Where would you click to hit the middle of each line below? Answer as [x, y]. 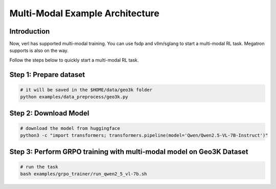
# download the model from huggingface [70, 128]
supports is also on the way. [39, 50]
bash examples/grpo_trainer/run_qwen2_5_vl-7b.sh [84, 174]
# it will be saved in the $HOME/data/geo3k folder [86, 90]
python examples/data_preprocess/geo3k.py [74, 97]
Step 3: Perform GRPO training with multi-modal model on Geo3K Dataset [129, 152]
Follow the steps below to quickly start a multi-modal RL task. [74, 60]
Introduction [30, 31]
